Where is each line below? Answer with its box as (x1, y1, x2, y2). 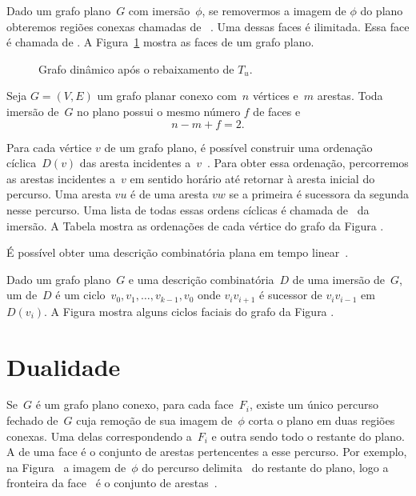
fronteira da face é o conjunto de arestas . (6, 474, 218, 491)
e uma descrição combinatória (128, 270, 274, 287)
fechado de (6, 412, 58, 429)
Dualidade (6, 350, 121, 382)
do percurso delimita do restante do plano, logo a (142, 458, 389, 475)
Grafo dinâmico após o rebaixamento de (38, 60, 234, 77)
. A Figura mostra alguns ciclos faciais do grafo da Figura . (44, 302, 334, 319)
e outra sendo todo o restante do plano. (211, 427, 405, 444)
